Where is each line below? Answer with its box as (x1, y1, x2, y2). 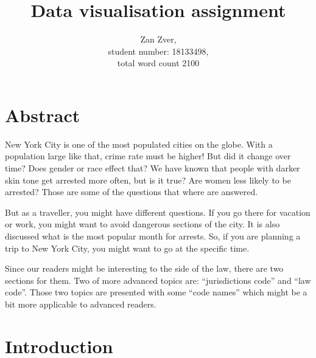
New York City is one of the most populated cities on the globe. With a (5, 137, 273, 150)
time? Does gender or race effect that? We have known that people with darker (5, 162, 300, 174)
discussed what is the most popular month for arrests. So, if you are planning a (5, 230, 301, 242)
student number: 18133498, (108, 44, 209, 57)
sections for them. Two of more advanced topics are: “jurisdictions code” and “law (5, 274, 311, 286)
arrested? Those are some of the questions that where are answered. (5, 185, 258, 198)
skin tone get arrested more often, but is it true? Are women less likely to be (5, 173, 291, 186)
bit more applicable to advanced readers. (5, 297, 156, 310)
